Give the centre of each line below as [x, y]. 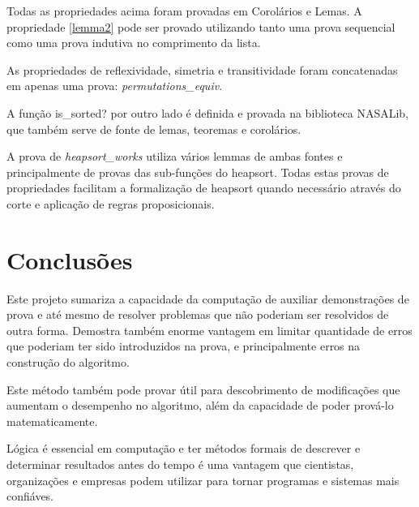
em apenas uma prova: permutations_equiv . [115, 86]
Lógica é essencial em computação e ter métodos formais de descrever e [184, 448]
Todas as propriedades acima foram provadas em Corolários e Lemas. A [184, 11]
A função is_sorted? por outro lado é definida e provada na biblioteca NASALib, [207, 112]
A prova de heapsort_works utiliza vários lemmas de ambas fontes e [175, 156]
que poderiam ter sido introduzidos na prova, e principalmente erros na [184, 346]
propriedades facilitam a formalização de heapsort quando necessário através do [204, 188]
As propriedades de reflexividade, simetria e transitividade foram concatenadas [202, 69]
